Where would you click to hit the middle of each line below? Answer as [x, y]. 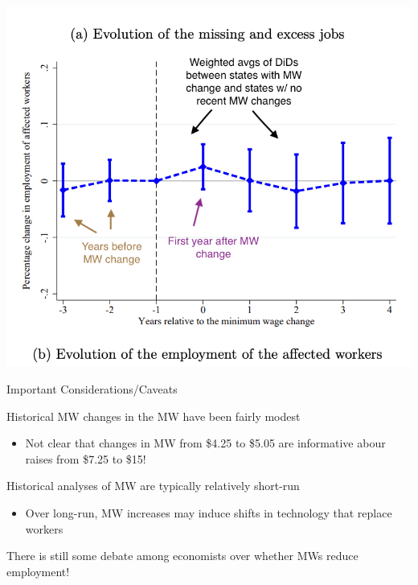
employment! [38, 571]
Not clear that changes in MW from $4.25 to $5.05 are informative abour [205, 443]
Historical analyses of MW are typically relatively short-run [153, 486]
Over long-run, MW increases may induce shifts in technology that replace [209, 512]
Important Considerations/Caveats [92, 389]
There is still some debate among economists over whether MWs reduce [182, 556]
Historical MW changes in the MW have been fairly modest [154, 416]
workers [44, 528]
